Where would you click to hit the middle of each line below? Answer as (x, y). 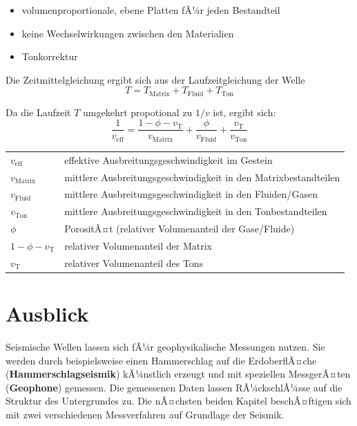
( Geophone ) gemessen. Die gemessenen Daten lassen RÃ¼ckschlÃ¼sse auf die (174, 387)
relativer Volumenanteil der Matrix (138, 245)
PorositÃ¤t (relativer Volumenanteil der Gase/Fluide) (180, 229)
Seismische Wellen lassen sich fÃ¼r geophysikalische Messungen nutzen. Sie (165, 346)
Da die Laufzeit (38, 112)
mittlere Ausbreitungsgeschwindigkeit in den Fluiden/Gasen (191, 194)
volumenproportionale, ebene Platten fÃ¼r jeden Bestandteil (151, 10)
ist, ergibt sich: (244, 112)
